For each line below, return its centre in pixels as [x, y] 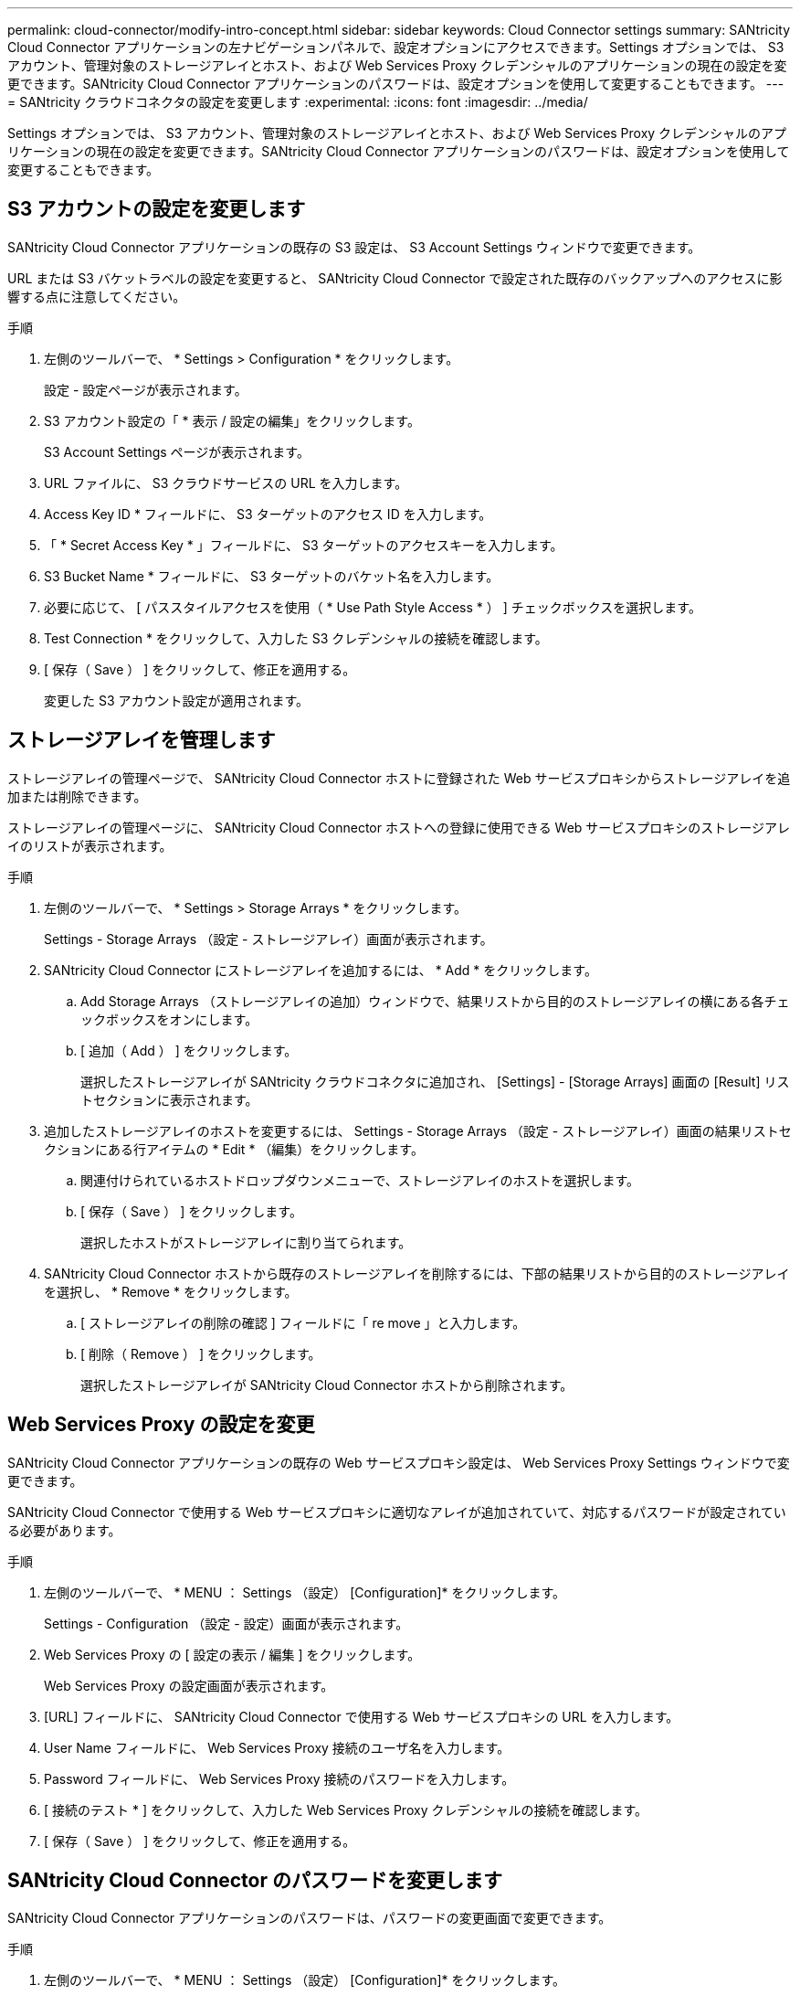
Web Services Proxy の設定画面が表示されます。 [189, 1685]
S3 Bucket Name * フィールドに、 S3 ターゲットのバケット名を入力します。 [272, 576]
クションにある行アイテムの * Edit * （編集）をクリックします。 [234, 1149]
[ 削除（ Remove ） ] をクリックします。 [201, 1353]
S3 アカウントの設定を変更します [157, 209]
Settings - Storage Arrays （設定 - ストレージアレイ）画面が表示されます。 [268, 939]
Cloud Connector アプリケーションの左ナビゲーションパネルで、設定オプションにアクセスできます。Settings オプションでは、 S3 [396, 47]
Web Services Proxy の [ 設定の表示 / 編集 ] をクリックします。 [232, 1654]
